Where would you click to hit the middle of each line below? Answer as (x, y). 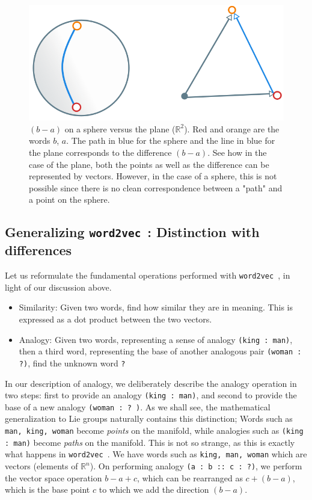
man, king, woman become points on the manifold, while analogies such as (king (154, 431)
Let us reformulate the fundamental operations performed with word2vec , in (148, 275)
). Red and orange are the (232, 128)
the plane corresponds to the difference (100, 153)
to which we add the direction (154, 489)
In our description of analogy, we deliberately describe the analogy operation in (151, 383)
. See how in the (237, 153)
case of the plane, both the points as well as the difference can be (149, 164)
